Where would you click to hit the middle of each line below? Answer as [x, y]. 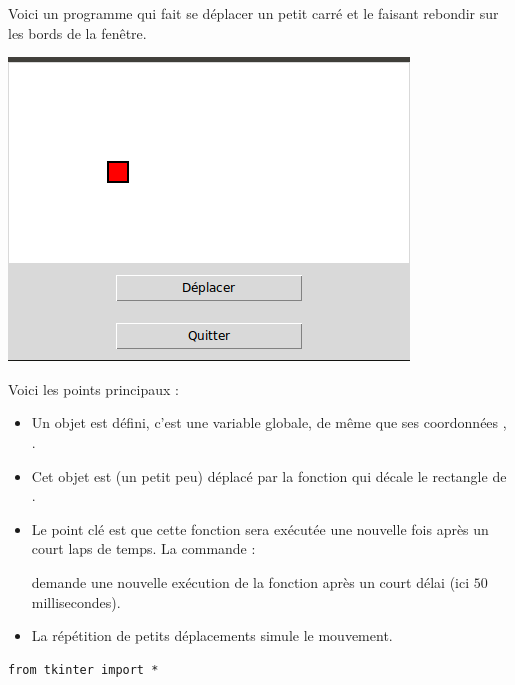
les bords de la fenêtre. [77, 32]
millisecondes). [76, 601]
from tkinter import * [83, 669]
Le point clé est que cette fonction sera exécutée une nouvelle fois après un [260, 528]
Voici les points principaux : [93, 388]
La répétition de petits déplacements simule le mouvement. [212, 635]
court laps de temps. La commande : [143, 548]
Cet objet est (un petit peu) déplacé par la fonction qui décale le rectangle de [269, 475]
